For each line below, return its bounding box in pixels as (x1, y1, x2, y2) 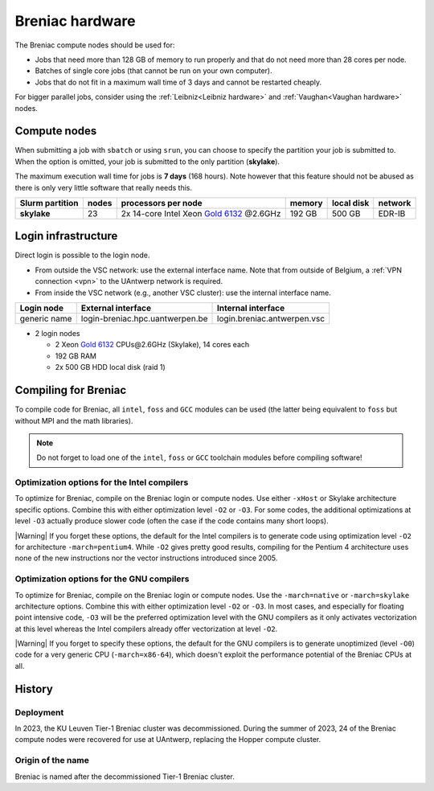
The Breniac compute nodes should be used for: (14, 40, 175, 50)
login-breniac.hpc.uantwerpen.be (80, 314, 208, 325)
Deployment (14, 707, 64, 718)
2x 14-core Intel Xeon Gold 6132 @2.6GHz (121, 207, 281, 219)
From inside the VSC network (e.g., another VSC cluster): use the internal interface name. (35, 288, 331, 297)
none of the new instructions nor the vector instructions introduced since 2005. (14, 553, 278, 563)
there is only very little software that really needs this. (14, 182, 193, 192)
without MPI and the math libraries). (14, 416, 133, 425)
